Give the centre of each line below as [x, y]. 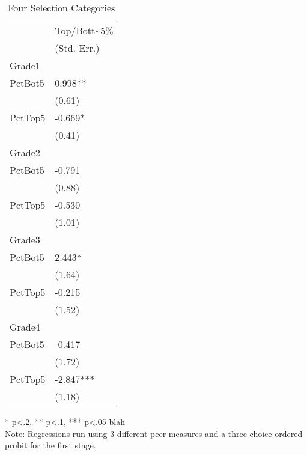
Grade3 [25, 240]
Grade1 [25, 65]
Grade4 [25, 327]
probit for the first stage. [50, 445]
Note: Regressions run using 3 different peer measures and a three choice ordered [154, 433]
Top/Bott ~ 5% [84, 30]
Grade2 [25, 152]
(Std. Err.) [77, 48]
